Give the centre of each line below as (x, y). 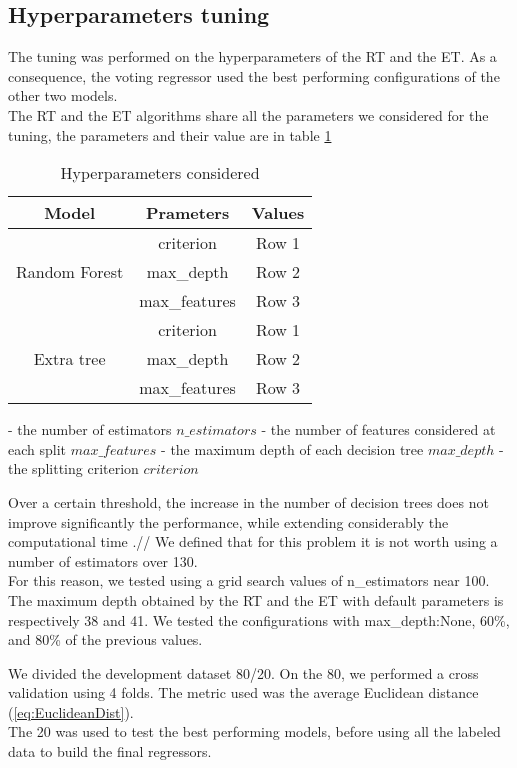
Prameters (187, 213)
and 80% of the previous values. (105, 639)
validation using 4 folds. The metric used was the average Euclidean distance (243, 692)
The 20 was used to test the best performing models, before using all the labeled (254, 731)
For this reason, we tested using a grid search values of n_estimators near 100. (249, 580)
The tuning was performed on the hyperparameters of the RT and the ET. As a (252, 56)
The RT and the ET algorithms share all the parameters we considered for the (248, 114)
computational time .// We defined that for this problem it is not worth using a (253, 541)
